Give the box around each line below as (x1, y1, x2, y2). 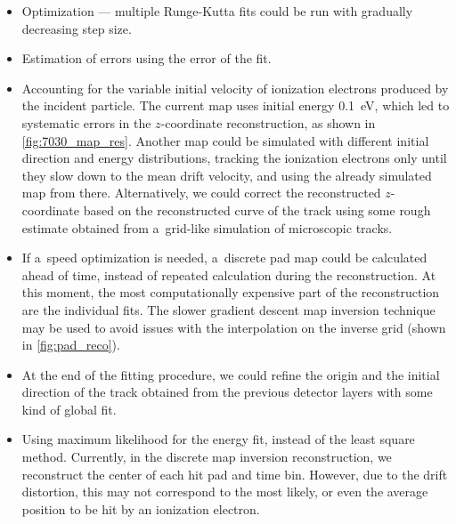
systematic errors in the (21, 113, 151, 132)
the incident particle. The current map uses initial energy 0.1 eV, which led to (21, 96, 450, 115)
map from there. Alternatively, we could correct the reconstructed (21, 183, 381, 202)
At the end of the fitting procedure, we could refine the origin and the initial (21, 365, 440, 383)
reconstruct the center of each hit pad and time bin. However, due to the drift (21, 464, 448, 483)
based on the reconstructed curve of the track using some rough (83, 200, 431, 219)
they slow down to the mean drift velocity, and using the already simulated (21, 165, 432, 184)
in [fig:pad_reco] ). (21, 335, 120, 354)
